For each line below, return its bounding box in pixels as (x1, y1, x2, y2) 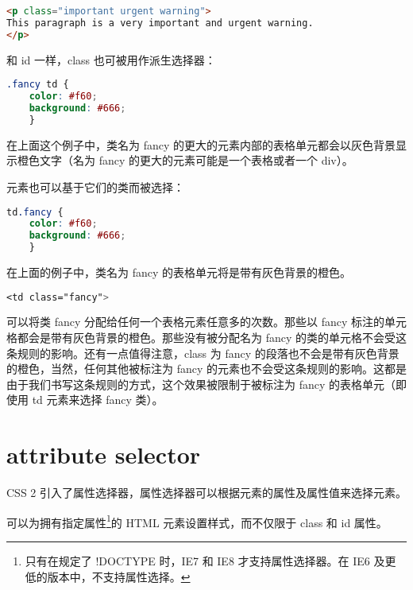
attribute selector (6, 438, 201, 471)
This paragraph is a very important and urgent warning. (6, 17, 314, 29)
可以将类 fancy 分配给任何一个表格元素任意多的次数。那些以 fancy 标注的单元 (6, 313, 407, 330)
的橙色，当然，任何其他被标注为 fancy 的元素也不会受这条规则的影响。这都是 (6, 360, 407, 377)
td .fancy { (6, 206, 64, 218)
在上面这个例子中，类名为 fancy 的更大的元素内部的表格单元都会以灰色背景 (6, 136, 396, 153)
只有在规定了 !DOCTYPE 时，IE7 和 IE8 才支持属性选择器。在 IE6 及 (25, 553, 385, 569)
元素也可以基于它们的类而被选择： (6, 178, 184, 195)
